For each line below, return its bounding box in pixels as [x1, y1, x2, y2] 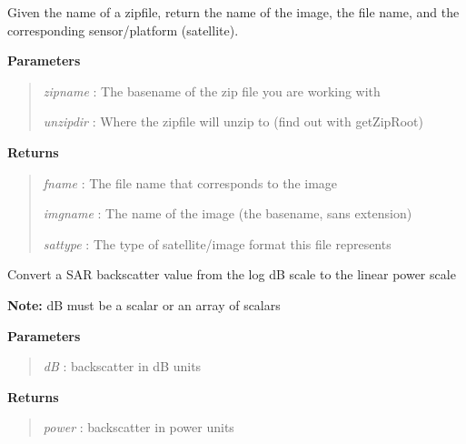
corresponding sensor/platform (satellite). [7, 20, 239, 39]
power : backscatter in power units [43, 418, 234, 437]
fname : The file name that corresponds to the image [43, 173, 338, 192]
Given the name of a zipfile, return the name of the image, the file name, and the [7, 3, 460, 21]
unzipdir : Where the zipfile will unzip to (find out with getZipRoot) [43, 112, 423, 131]
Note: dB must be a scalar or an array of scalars [7, 295, 281, 314]
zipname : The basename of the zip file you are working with [43, 81, 381, 100]
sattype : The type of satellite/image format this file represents [43, 234, 392, 253]
